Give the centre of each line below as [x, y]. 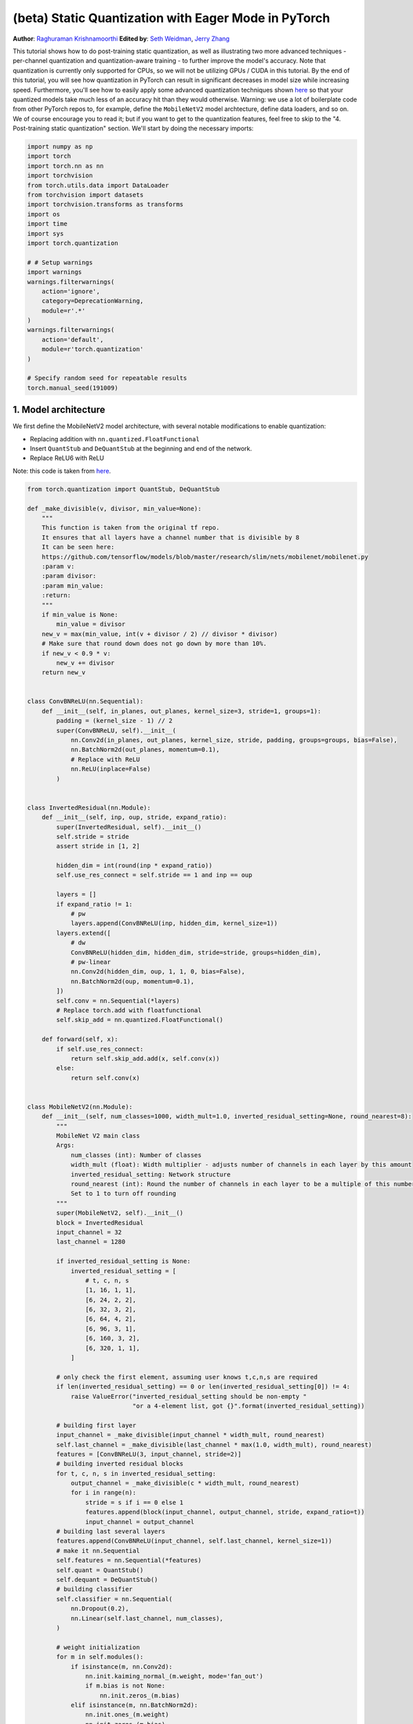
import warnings [55, 272]
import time [47, 224]
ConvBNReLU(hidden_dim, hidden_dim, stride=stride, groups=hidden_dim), [196, 952]
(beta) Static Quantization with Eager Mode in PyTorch [171, 18]
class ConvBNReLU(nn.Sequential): [85, 701]
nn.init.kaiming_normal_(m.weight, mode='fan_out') [174, 1676]
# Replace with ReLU [105, 759]
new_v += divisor [85, 663]
